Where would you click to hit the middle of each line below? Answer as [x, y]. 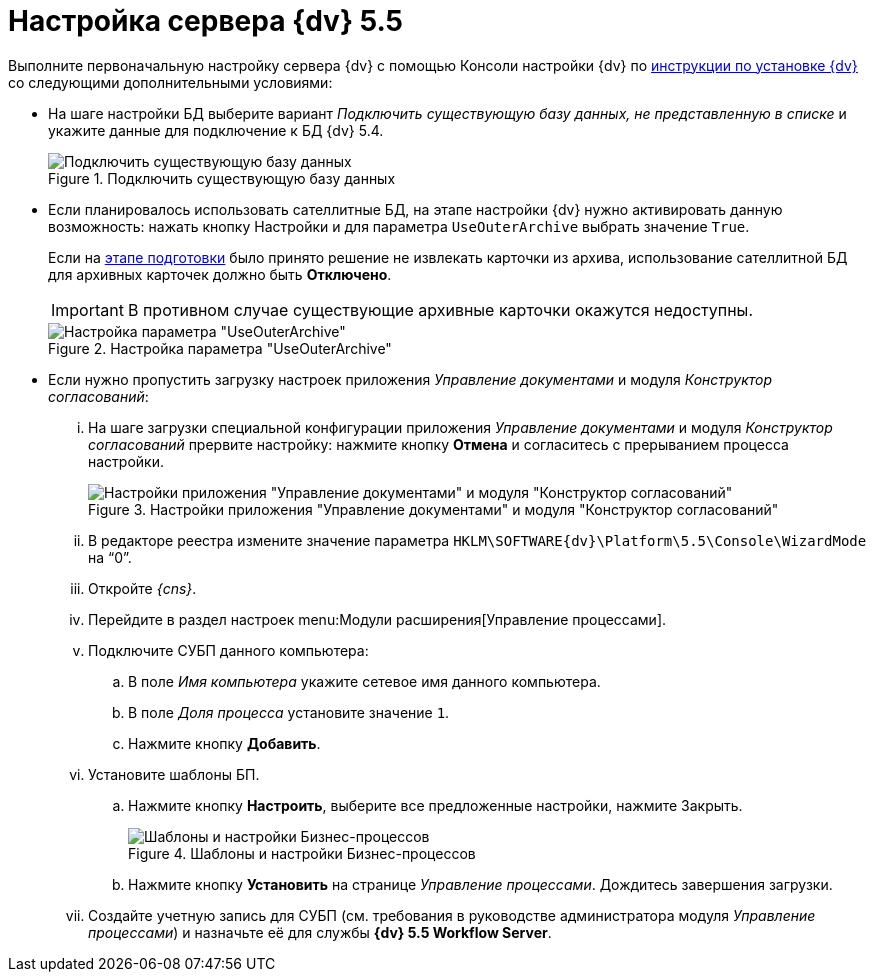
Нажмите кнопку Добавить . [224, 743]
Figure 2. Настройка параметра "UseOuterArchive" [220, 348]
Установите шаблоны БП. [174, 774]
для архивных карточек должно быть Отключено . [220, 274]
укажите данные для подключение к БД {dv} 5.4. [216, 130]
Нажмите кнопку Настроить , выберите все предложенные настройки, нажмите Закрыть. [435, 805]
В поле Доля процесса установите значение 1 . [289, 712]
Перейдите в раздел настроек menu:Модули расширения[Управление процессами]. [377, 619]
